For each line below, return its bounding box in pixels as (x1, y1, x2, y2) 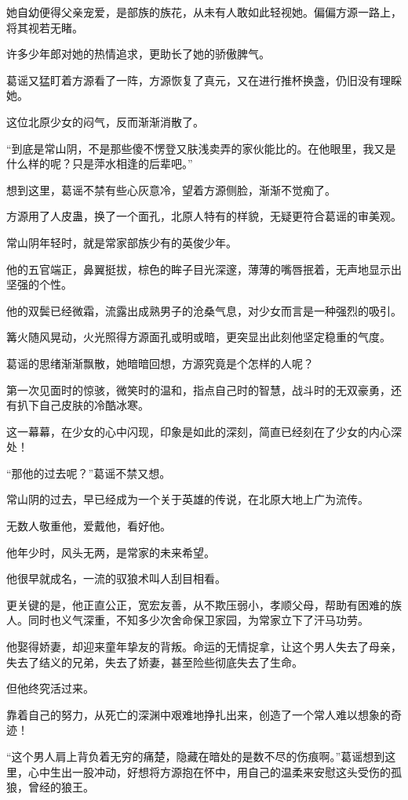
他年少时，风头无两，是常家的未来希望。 (6, 544, 215, 560)
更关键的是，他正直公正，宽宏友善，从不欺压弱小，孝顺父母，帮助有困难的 (6, 596, 391, 613)
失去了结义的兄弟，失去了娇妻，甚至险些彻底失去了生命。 (6, 653, 303, 670)
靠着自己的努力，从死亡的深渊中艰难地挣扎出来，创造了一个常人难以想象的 (6, 706, 391, 722)
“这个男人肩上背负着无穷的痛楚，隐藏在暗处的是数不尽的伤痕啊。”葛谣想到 (6, 748, 385, 764)
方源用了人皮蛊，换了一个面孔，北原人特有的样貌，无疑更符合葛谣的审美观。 (6, 208, 402, 224)
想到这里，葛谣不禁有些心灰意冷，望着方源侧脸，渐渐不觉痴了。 (6, 181, 336, 198)
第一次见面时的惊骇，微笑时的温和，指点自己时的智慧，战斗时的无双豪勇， (6, 381, 391, 398)
